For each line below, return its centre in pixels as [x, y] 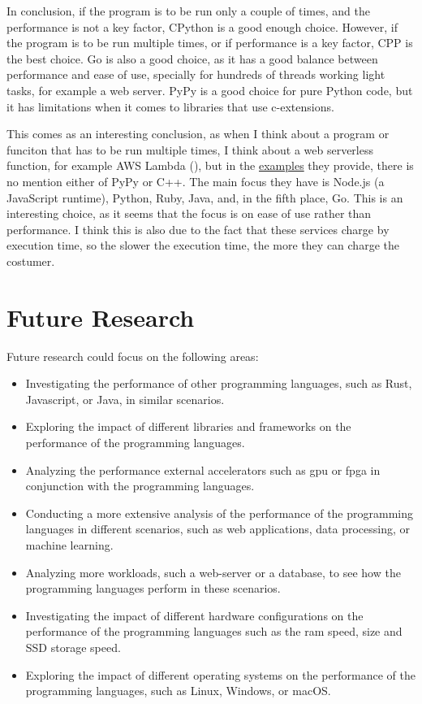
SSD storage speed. [73, 647]
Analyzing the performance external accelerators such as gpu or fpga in [203, 469]
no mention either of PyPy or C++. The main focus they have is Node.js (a [196, 181]
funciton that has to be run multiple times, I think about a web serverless [190, 149]
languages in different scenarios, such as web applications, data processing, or [218, 529]
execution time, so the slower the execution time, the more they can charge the [203, 245]
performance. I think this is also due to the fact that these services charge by [198, 229]
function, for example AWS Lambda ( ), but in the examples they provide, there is [210, 165]
